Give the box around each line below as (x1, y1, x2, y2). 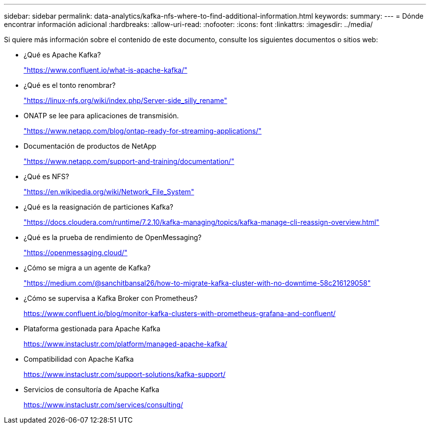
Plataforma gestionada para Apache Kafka (24, 324, 161, 333)
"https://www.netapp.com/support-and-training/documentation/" (24, 157, 235, 165)
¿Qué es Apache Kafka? (24, 51, 101, 59)
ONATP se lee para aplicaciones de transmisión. (24, 111, 179, 120)
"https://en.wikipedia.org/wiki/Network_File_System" (24, 187, 194, 196)
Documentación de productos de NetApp (24, 142, 157, 150)
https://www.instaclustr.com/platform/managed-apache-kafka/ (24, 340, 227, 348)
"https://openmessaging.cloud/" (24, 248, 128, 257)
